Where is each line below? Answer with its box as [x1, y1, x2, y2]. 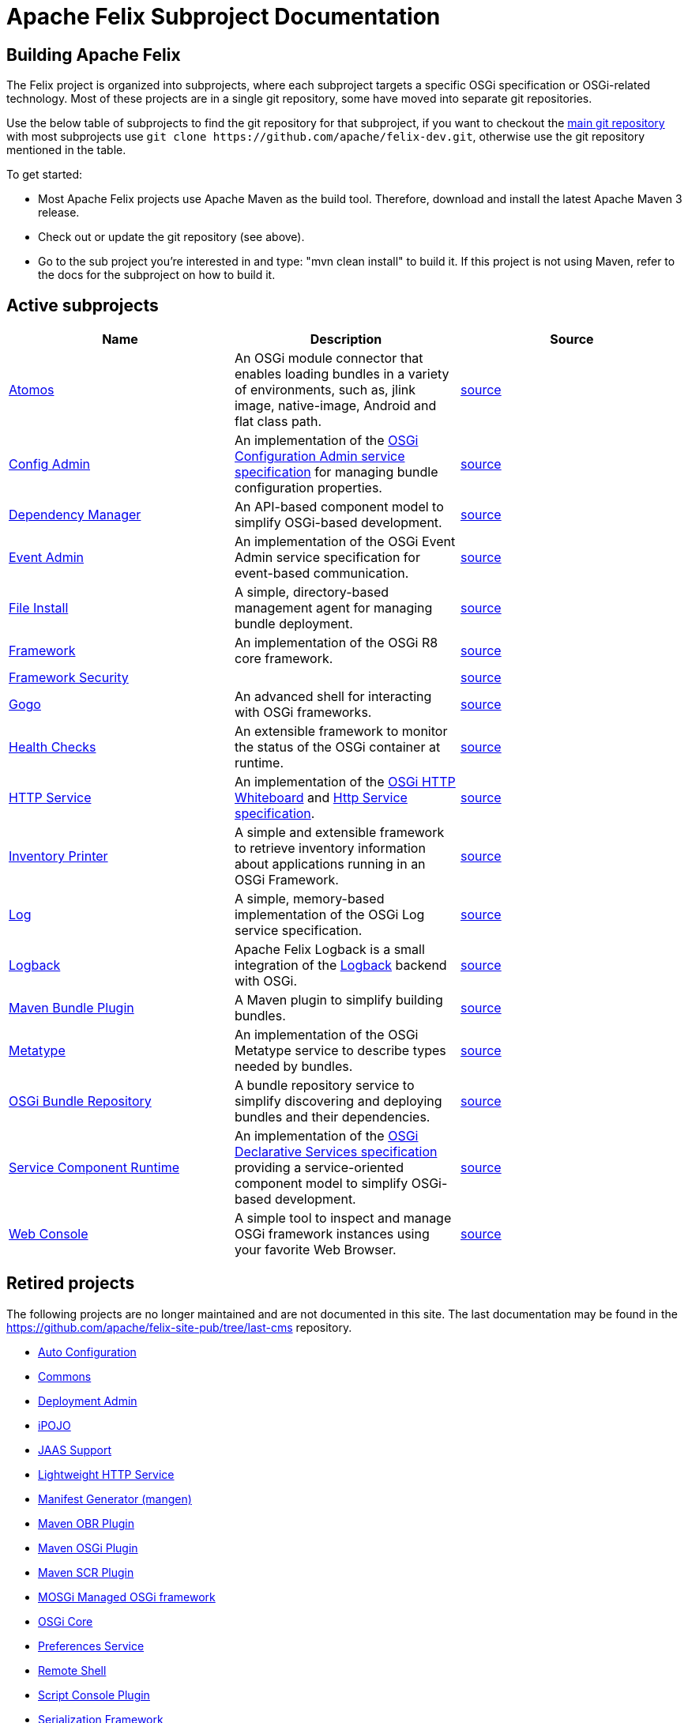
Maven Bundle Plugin [9, 1000, 134, 1016]
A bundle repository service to [234, 1077, 415, 1094]
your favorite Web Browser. [234, 1242, 397, 1258]
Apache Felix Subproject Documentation [6, 3, 441, 30]
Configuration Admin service [234, 448, 405, 465]
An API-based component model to [234, 499, 444, 515]
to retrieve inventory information [234, 840, 426, 857]
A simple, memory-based [234, 891, 385, 907]
